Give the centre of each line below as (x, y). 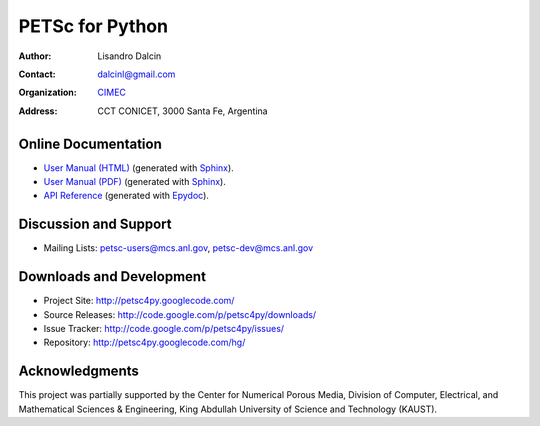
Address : (38, 111)
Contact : (37, 74)
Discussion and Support (95, 224)
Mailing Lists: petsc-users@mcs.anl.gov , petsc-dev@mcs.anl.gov (178, 248)
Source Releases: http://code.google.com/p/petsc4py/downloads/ (180, 314)
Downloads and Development (112, 276)
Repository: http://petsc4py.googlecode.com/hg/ (144, 342)
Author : (35, 56)
